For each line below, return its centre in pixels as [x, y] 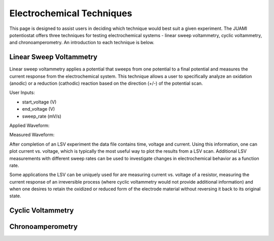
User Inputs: [22, 93]
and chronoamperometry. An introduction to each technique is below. [82, 43]
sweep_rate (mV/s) [42, 116]
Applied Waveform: [29, 125]
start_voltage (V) [39, 102]
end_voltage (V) [39, 109]
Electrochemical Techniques [71, 13]
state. [15, 196]
